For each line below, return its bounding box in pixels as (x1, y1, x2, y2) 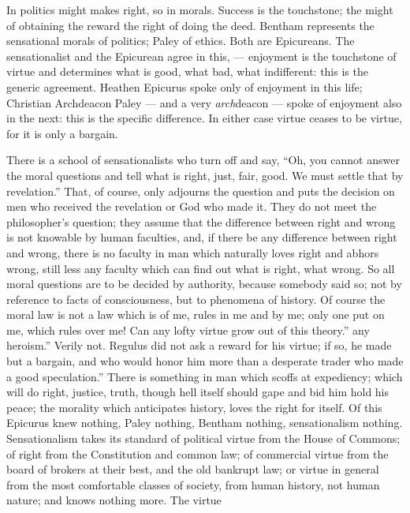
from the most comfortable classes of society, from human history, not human (6, 476, 380, 492)
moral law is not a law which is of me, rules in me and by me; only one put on (6, 306, 385, 323)
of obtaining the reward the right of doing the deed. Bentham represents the (6, 17, 375, 33)
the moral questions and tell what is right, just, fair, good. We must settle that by (6, 167, 404, 183)
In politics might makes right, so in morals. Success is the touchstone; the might (6, 2, 393, 17)
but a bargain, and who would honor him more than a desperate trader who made (6, 353, 404, 369)
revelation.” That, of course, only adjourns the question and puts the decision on (6, 182, 395, 199)
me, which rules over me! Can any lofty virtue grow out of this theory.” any (6, 321, 370, 338)
